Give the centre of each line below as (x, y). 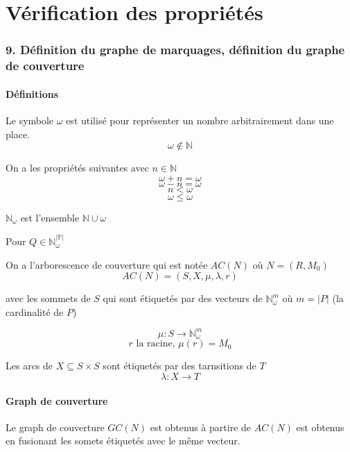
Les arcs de (29, 366)
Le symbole (30, 120)
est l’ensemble (50, 217)
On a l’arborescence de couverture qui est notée (107, 264)
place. (18, 134)
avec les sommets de (48, 298)
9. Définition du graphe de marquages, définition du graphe (175, 50)
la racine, (156, 344)
